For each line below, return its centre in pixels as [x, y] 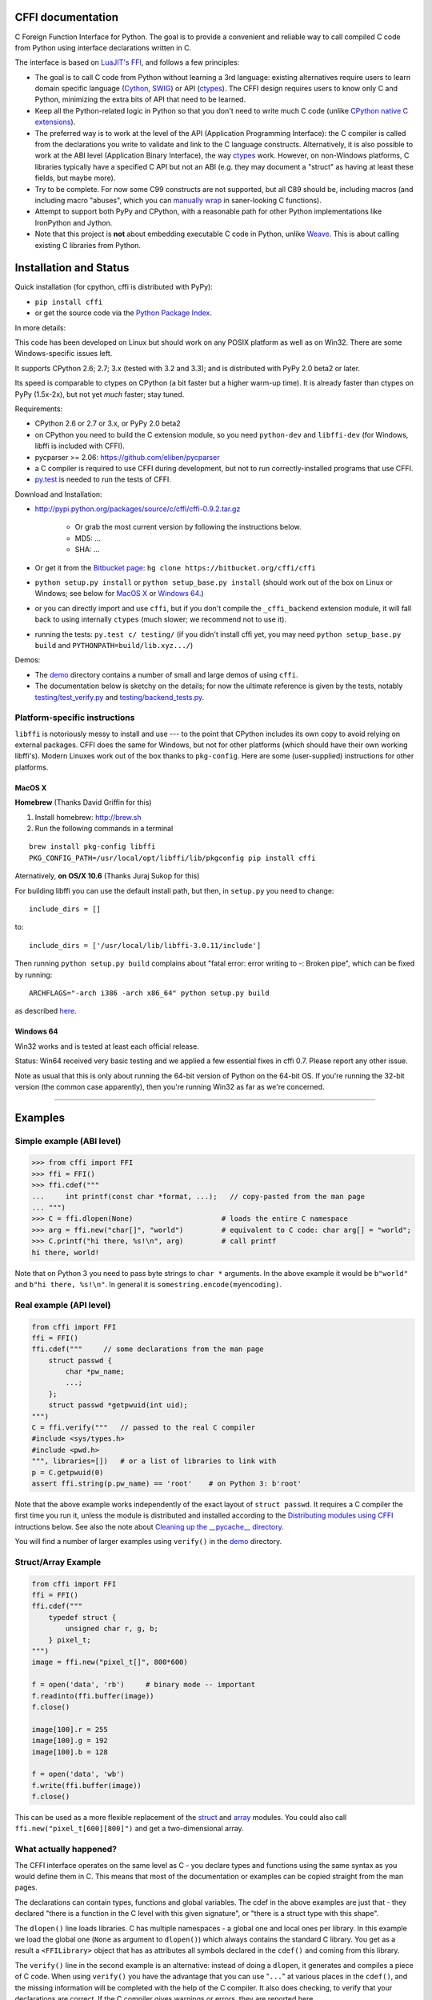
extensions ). [55, 122]
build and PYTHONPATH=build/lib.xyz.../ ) [114, 645]
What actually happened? [66, 1850]
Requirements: [39, 409]
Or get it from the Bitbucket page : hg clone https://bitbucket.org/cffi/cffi [175, 567]
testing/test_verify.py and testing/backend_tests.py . [120, 697]
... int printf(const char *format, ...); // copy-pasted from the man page [198, 1196]
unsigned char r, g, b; [112, 1629]
